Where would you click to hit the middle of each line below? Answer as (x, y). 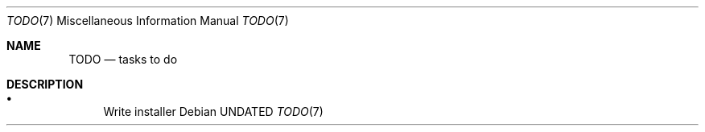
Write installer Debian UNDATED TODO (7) (213, 111)
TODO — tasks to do (123, 59)
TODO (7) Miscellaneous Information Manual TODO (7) (148, 21)
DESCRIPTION (45, 84)
